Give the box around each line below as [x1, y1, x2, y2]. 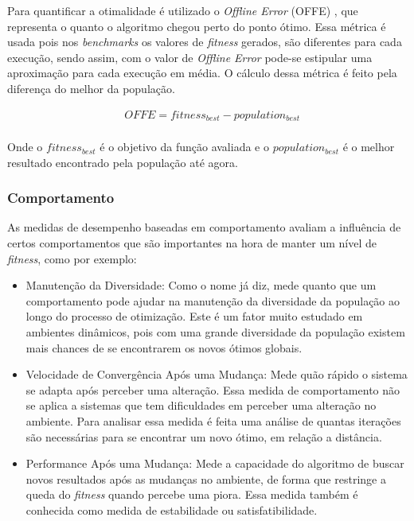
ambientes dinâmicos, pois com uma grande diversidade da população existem [25, 324, 405, 340]
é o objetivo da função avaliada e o [100, 138, 269, 155]
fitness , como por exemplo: [7, 250, 137, 266]
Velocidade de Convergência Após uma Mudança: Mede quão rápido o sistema [25, 366, 408, 383]
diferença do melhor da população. [7, 80, 175, 96]
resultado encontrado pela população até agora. [7, 154, 238, 170]
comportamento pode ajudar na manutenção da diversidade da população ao [25, 292, 400, 309]
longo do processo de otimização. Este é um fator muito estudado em [25, 308, 363, 325]
